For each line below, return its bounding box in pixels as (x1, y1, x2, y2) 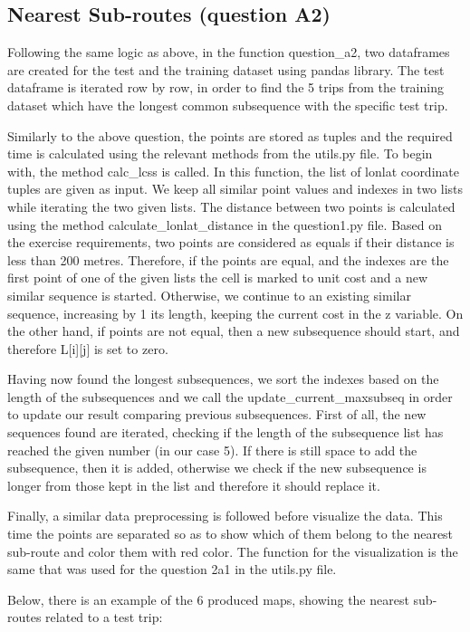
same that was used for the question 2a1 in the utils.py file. (7, 560, 337, 579)
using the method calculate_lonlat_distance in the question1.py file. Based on (7, 215, 443, 234)
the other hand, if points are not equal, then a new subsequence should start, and (7, 321, 460, 340)
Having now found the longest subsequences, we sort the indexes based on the (7, 369, 439, 388)
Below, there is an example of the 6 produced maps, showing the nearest (7, 589, 409, 608)
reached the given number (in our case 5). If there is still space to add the (7, 440, 417, 459)
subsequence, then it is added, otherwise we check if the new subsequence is (7, 458, 427, 477)
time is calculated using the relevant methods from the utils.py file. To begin (7, 144, 433, 163)
